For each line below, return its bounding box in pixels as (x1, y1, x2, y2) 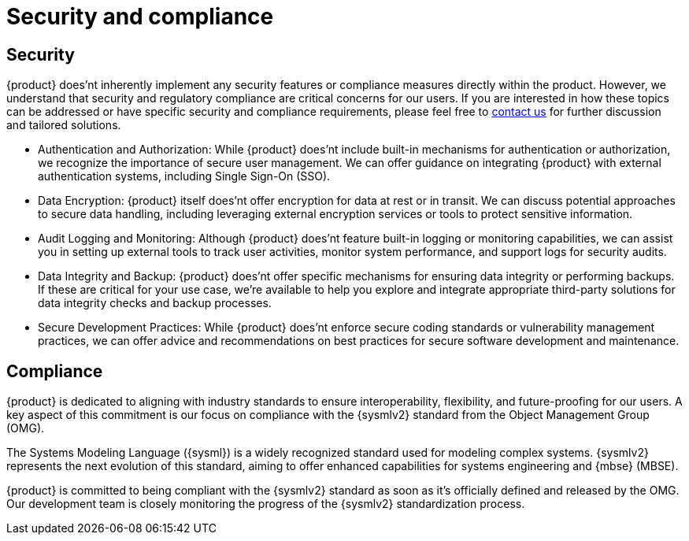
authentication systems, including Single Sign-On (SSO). (38, 169, 331, 183)
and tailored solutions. (6, 118, 121, 132)
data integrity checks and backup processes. (38, 296, 272, 310)
